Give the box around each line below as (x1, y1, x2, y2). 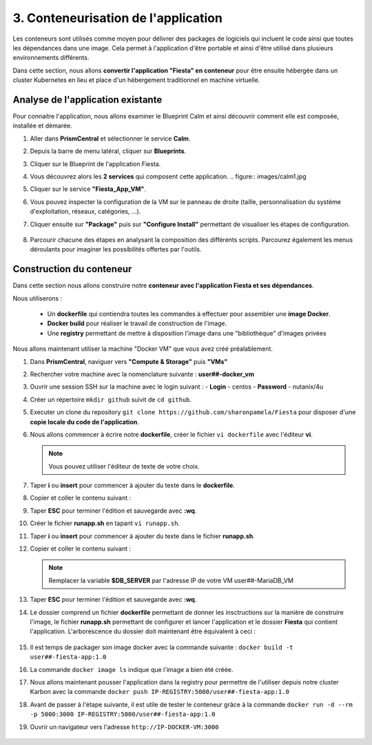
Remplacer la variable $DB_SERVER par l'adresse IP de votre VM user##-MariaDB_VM (48, 576, 294, 584)
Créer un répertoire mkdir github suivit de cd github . (30, 395, 192, 403)
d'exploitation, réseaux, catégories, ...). (30, 207, 141, 216)
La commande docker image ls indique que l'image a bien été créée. (30, 665, 234, 673)
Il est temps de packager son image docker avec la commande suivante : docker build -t (30, 643, 293, 651)
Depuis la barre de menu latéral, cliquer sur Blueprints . (30, 147, 187, 155)
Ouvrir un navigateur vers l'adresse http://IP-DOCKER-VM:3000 (30, 722, 219, 731)
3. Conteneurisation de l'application (12, 10, 223, 25)
